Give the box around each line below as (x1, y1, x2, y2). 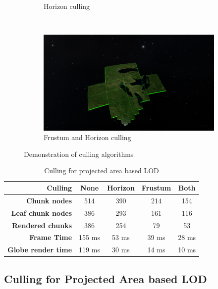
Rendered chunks (12, 220, 72, 230)
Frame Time (29, 232, 72, 242)
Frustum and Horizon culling (44, 132, 131, 143)
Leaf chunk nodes (11, 207, 72, 218)
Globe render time (7, 244, 72, 255)
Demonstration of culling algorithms (24, 148, 134, 159)
